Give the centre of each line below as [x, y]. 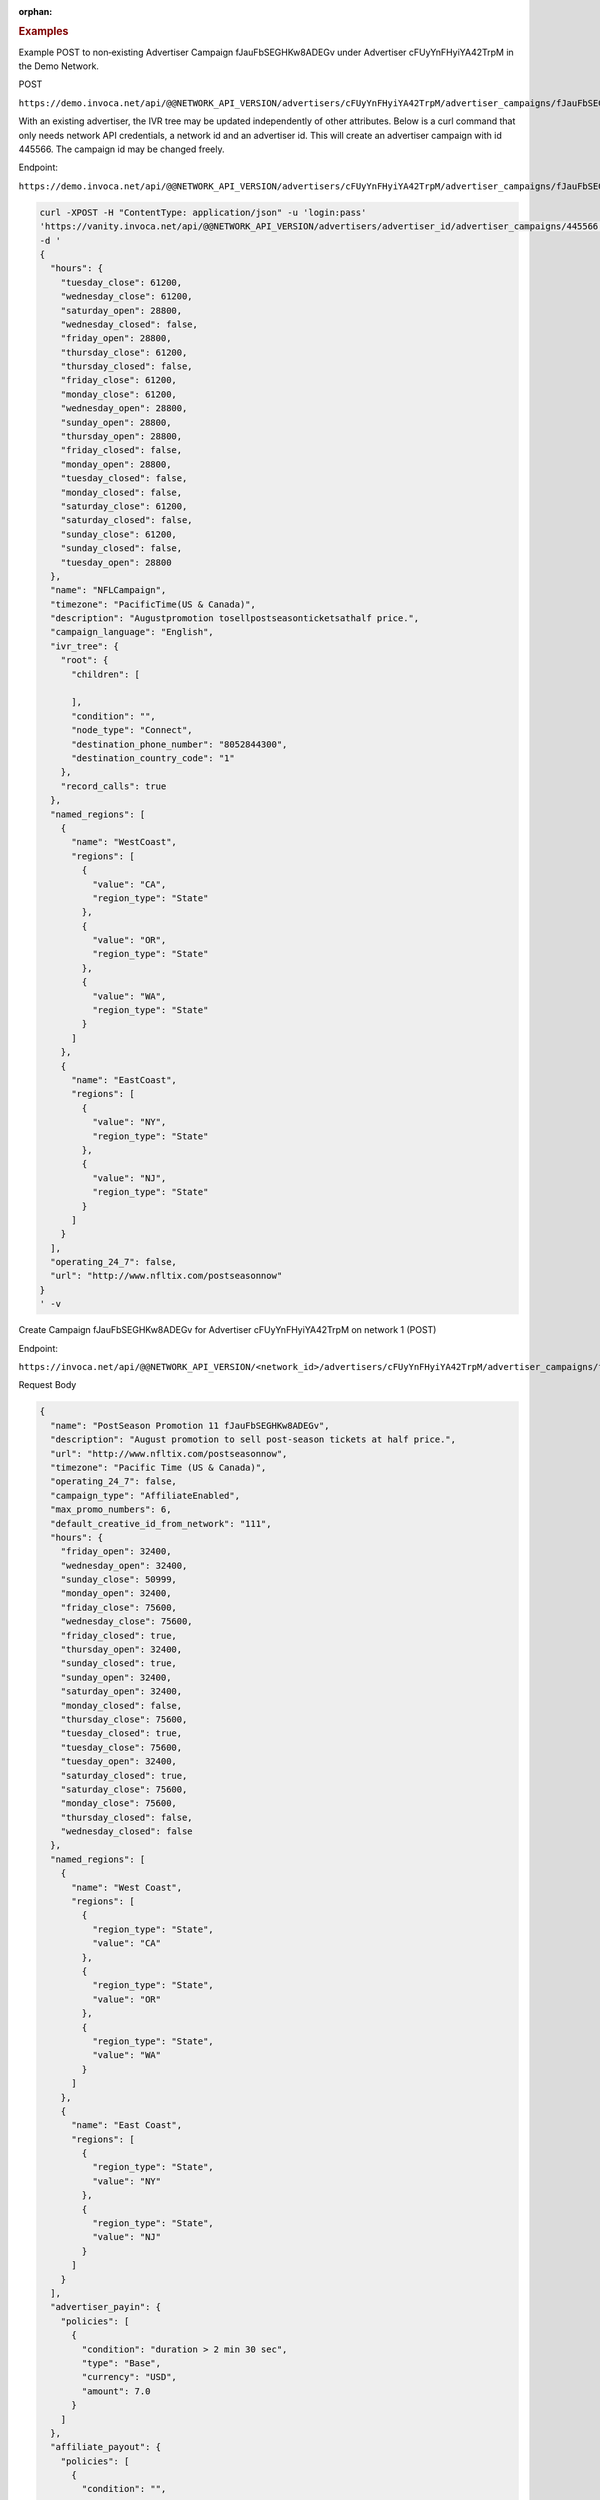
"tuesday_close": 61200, [121, 282]
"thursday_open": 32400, [121, 1649]
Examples [43, 32]
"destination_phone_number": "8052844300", [179, 744]
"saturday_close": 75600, [124, 1789]
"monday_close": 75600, [118, 1803]
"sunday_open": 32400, [116, 1677]
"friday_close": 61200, [118, 380]
